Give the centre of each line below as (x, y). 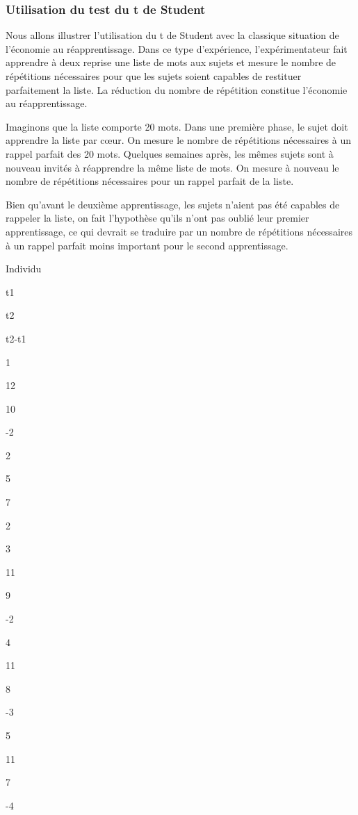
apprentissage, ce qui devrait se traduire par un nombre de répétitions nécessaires (179, 231)
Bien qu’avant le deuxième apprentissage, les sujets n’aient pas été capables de (173, 204)
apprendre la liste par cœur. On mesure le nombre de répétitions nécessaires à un (178, 140)
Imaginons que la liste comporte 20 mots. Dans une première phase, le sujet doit (177, 126)
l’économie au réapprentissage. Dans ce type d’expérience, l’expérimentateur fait (177, 48)
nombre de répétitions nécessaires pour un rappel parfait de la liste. (150, 181)
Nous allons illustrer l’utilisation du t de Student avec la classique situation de (172, 35)
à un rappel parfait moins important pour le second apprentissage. (147, 245)
